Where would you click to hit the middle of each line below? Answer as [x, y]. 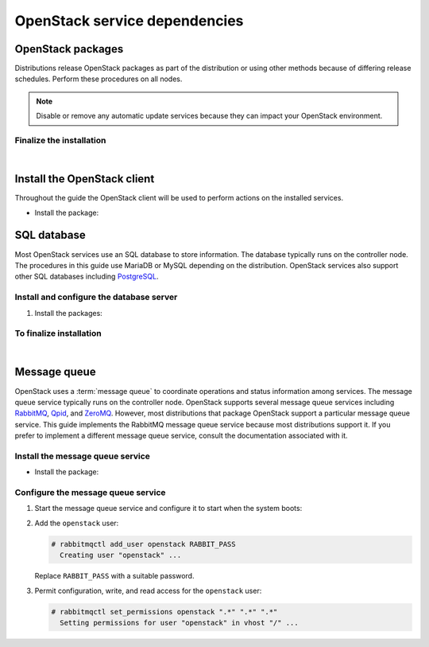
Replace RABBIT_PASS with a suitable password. [114, 576]
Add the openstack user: [77, 523]
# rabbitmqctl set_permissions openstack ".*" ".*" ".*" [164, 612]
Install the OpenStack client [85, 179]
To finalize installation [58, 333]
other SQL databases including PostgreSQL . [87, 277]
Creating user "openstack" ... [121, 555]
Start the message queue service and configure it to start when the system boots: [168, 509]
